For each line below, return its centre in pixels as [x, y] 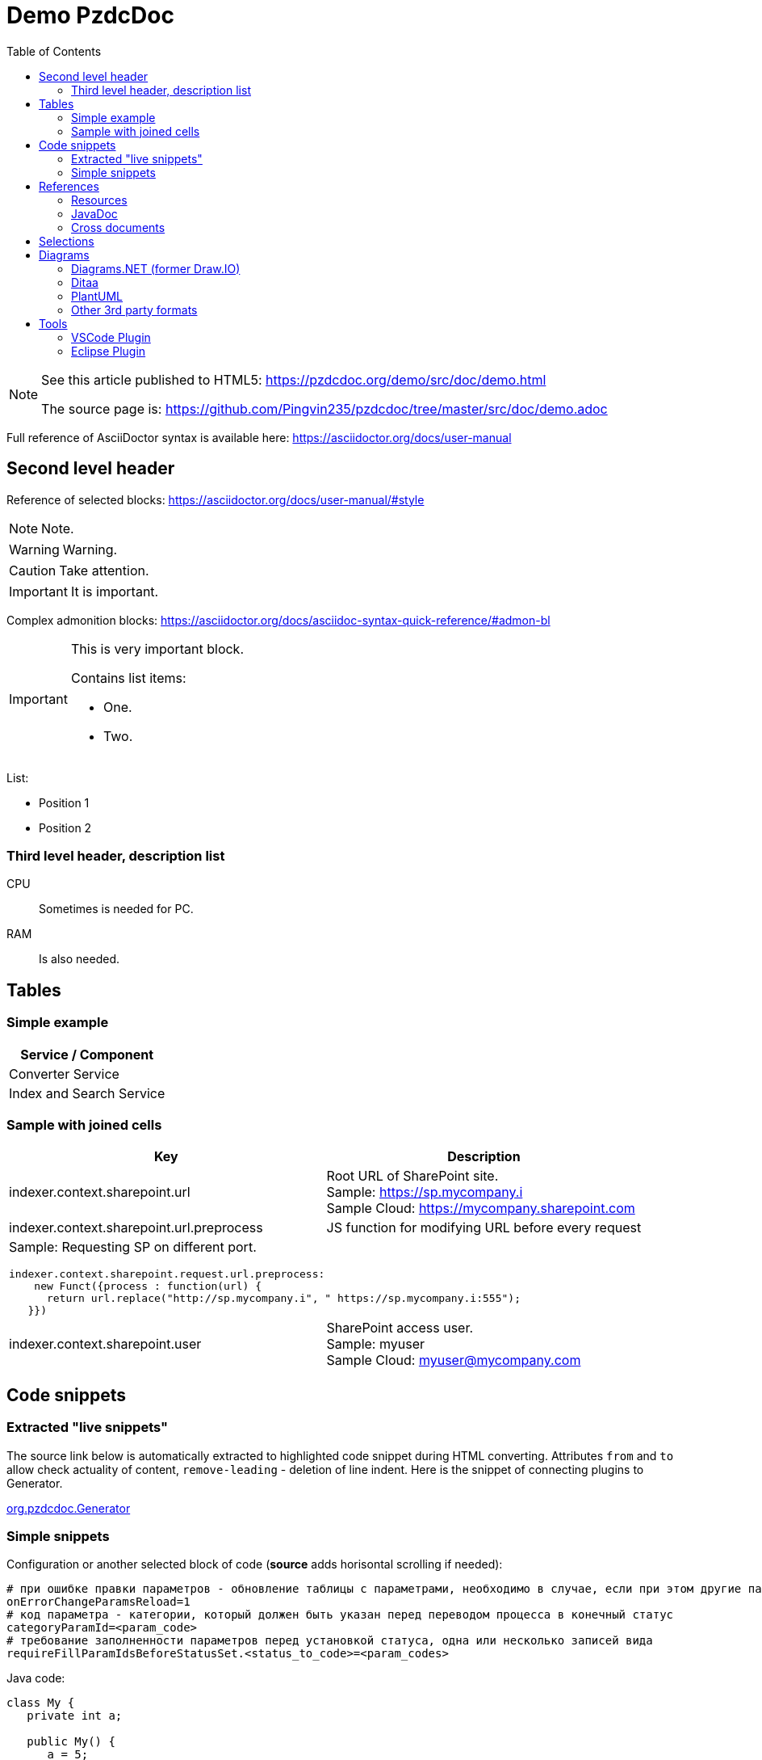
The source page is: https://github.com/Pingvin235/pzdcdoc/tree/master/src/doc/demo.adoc [324, 408]
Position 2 [65, 827]
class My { [41, 1703]
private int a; [75, 1716]
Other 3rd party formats [134, 309]
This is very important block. [157, 648]
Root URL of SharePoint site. [412, 1176]
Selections [67, 241]
